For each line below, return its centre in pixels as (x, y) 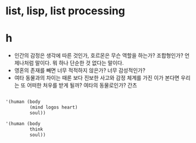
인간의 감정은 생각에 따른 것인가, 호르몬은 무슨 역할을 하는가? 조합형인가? (99, 55)
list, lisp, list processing (66, 11)
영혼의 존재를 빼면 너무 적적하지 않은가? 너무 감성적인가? (80, 70)
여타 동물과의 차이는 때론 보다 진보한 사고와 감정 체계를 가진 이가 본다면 (97, 78)
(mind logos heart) (54, 107)
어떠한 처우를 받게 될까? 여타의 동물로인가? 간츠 (82, 85)
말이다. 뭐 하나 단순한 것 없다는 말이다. (80, 63)
